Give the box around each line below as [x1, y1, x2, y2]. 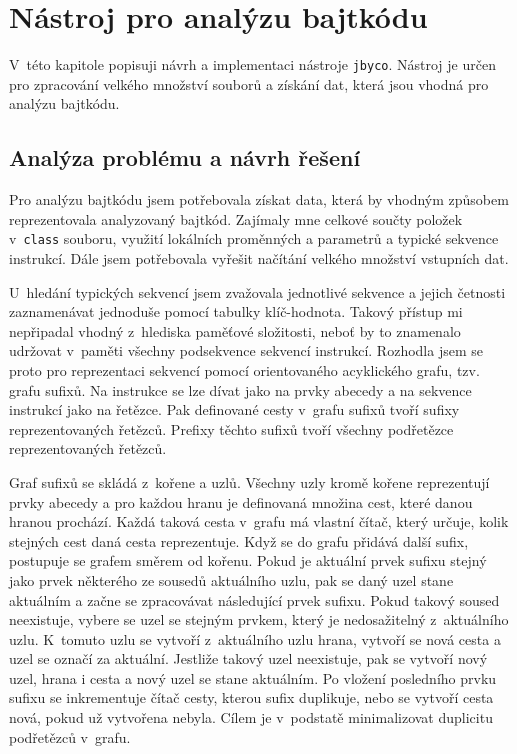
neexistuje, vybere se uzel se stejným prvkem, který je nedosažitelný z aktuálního [9, 609, 509, 630]
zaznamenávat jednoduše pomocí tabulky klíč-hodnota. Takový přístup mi [9, 301, 463, 322]
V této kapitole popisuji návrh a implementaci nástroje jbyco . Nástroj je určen [9, 54, 496, 75]
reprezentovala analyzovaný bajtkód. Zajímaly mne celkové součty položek [9, 208, 463, 229]
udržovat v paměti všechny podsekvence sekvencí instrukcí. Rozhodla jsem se [9, 340, 483, 361]
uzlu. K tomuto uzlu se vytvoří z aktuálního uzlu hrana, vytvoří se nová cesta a [9, 628, 501, 649]
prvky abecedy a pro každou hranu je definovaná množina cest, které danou [9, 491, 473, 512]
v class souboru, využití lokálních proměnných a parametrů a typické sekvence [9, 228, 499, 249]
